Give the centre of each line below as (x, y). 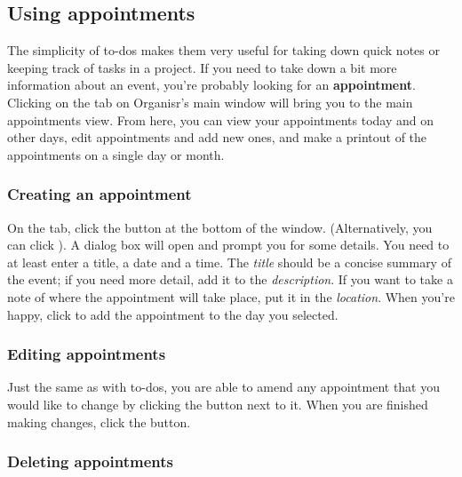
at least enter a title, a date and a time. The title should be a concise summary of (229, 262)
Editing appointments (87, 354)
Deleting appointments (90, 461)
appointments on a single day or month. (116, 154)
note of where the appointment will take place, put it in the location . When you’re (231, 296)
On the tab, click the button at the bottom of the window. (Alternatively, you (220, 227)
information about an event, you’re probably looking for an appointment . (211, 85)
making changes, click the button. (99, 421)
